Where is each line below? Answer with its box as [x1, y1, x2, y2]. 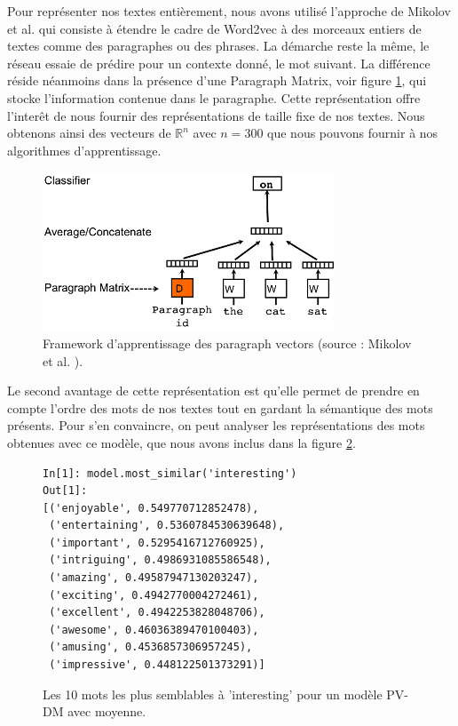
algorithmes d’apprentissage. [7, 140, 162, 159]
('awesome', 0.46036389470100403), [49, 623, 259, 636]
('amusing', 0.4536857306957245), [49, 641, 253, 654]
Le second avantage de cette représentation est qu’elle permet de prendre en [7, 381, 420, 400]
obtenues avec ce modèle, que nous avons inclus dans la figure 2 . [7, 433, 356, 451]
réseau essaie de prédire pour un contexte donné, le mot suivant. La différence [7, 53, 430, 72]
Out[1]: [43, 484, 88, 498]
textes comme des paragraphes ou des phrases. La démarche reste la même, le [7, 36, 430, 55]
